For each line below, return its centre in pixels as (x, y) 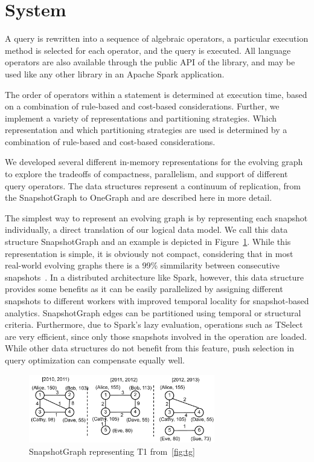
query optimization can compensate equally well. (95, 360)
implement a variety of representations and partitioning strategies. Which (141, 118)
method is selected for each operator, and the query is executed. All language (148, 50)
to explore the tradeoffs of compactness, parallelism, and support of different (146, 174)
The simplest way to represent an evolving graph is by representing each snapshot (156, 217)
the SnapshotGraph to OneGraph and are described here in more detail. (139, 197)
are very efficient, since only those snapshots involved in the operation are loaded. (156, 336)
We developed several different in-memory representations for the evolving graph (154, 162)
